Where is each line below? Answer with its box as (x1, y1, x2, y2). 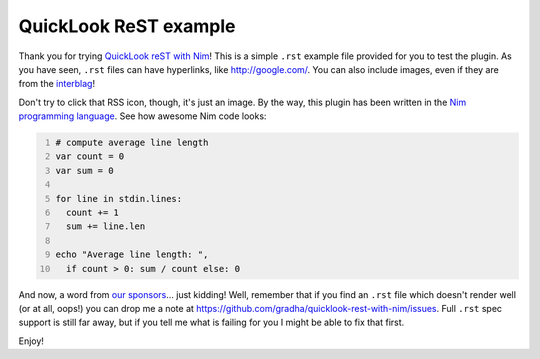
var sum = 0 (55, 165, 114, 176)
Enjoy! (18, 335, 45, 347)
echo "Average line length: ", (55, 249, 209, 260)
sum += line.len (65, 221, 146, 232)
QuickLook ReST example (18, 15, 236, 37)
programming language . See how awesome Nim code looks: (18, 110, 267, 122)
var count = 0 (55, 151, 125, 162)
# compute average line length (55, 137, 209, 149)
